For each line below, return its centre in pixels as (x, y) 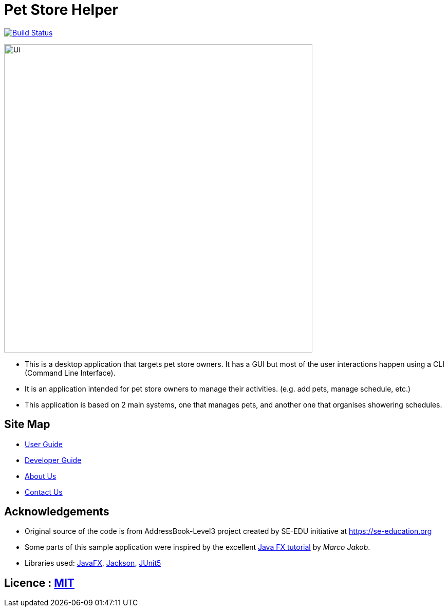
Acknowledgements (57, 512)
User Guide (44, 444)
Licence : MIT (39, 583)
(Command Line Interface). (70, 373)
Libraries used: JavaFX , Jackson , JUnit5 (93, 563)
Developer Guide (53, 460)
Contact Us (44, 492)
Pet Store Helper (61, 10)
